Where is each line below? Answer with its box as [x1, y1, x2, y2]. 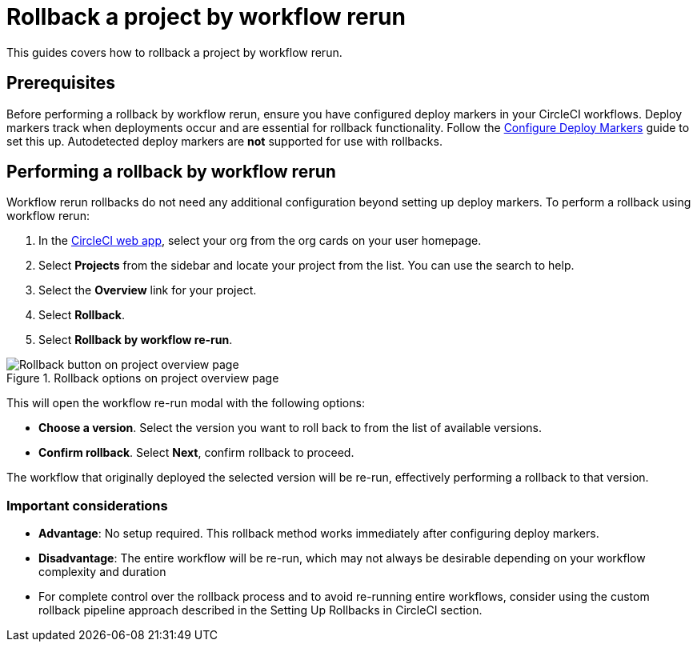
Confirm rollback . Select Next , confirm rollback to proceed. [38, 446, 355, 460]
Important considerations [6, 497, 168, 514]
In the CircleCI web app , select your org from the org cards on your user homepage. [38, 234, 482, 248]
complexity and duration [38, 565, 166, 579]
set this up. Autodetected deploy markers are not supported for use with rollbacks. [6, 134, 443, 148]
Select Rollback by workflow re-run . [38, 333, 233, 347]
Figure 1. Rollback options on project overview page [6, 371, 279, 386]
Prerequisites [6, 73, 115, 94]
